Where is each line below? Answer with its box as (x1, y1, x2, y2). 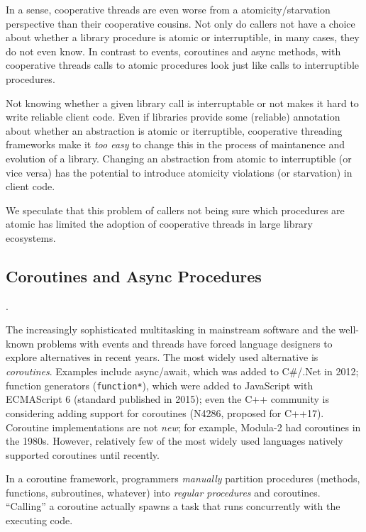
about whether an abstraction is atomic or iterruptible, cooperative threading (6, 123, 343, 138)
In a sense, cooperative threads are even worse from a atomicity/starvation (6, 2, 331, 16)
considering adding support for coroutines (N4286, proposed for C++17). (6, 405, 324, 420)
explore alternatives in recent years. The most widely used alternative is (6, 350, 318, 365)
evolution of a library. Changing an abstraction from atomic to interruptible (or (6, 150, 352, 165)
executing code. (6, 513, 73, 528)
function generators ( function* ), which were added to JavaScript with (6, 377, 314, 392)
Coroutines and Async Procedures (6, 265, 262, 287)
